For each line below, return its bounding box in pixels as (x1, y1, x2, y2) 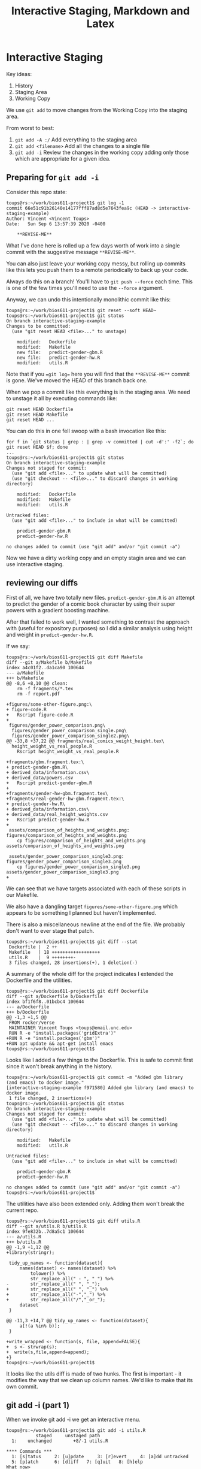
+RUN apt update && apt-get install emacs (6, 1041, 114, 1047)
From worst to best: (6, 124, 54, 131)
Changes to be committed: (6, 323, 71, 329)
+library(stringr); (6, 1249, 55, 1256)
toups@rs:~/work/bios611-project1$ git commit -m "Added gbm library (6, 1074, 184, 1080)
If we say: (6, 642, 31, 649)
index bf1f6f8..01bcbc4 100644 (6, 999, 84, 1005)
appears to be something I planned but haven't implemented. (6, 909, 157, 916)
